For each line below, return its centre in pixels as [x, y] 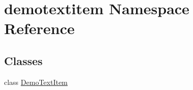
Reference [39, 28]
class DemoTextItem [36, 82]
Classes [23, 60]
